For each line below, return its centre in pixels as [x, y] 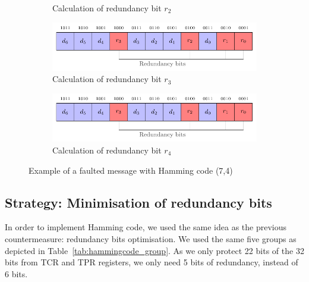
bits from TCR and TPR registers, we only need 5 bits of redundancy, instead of [152, 262]
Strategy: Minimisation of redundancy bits [138, 202]
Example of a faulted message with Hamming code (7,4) [131, 170]
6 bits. [16, 273]
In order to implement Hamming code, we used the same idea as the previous [146, 227]
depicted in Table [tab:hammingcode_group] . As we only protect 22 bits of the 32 [154, 250]
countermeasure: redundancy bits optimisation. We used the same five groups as [151, 238]
